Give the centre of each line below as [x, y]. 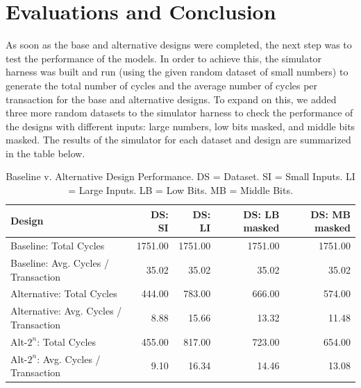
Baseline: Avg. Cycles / [60, 262]
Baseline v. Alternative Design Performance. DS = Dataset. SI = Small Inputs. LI [180, 176]
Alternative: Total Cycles [64, 293]
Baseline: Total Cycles [58, 246]
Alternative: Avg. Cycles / [66, 311]
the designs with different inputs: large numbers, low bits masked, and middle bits [180, 126]
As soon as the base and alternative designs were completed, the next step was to [179, 45]
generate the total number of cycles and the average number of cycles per [162, 85]
